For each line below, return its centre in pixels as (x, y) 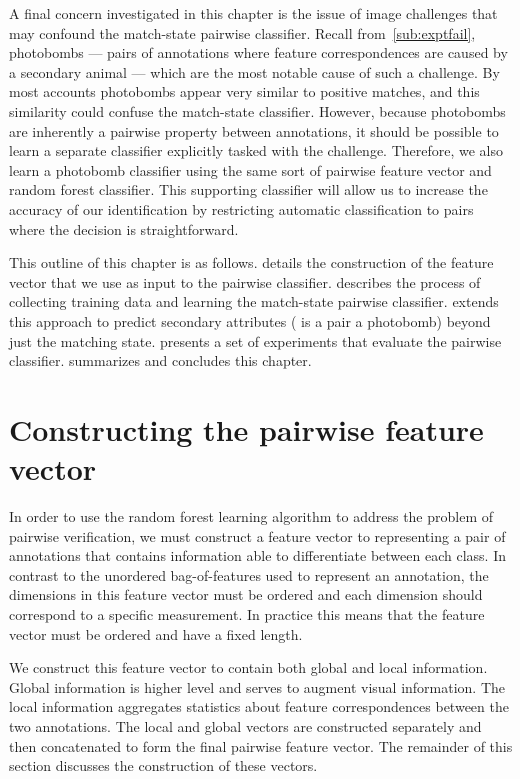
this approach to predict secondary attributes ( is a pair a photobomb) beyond (250, 320)
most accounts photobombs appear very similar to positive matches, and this (244, 91)
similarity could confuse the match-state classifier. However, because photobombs (257, 110)
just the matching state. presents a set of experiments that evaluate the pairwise (255, 340)
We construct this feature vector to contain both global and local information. (248, 667)
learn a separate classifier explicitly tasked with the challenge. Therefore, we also (256, 150)
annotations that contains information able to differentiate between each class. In (257, 555)
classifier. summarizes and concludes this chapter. (160, 360)
